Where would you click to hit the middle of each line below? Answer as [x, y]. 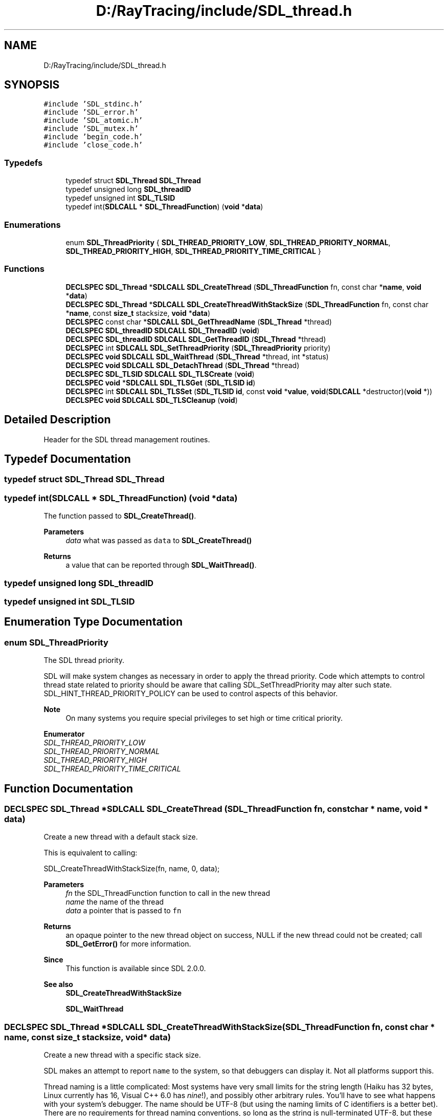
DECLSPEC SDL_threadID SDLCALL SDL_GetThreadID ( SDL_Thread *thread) [196, 339]
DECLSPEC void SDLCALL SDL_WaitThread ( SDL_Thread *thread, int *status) [197, 356]
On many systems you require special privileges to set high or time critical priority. [204, 718]
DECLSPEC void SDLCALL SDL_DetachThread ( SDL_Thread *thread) [183, 365]
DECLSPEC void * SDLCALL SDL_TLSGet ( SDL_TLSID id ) [161, 382]
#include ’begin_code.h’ [93, 137]
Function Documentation [69, 788]
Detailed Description [58, 420]
